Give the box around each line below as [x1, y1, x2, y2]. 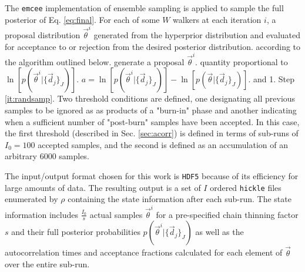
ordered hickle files [210, 181, 281, 193]
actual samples [89, 208, 143, 220]
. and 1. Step [248, 73, 295, 85]
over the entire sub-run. [5, 258, 90, 270]
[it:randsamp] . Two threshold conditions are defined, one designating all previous [5, 92, 296, 105]
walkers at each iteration [173, 13, 262, 25]
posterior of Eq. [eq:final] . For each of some [5, 13, 160, 25]
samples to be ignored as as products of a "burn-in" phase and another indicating [5, 104, 297, 116]
